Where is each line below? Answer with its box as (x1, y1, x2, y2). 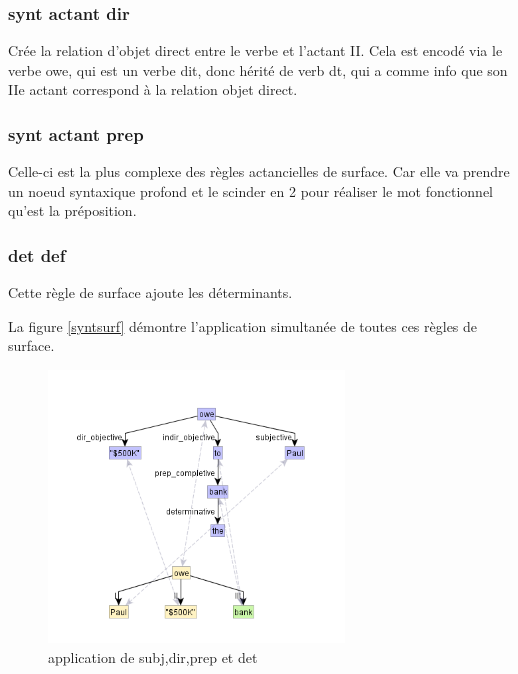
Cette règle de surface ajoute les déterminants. (8, 282, 293, 303)
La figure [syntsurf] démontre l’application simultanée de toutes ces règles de (8, 315, 478, 336)
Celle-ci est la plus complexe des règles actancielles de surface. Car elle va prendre (8, 161, 510, 182)
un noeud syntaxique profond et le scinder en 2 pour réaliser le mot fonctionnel (8, 180, 494, 201)
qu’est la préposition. (8, 200, 137, 221)
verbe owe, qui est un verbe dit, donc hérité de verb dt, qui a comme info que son (8, 59, 508, 80)
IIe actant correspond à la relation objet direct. (8, 79, 298, 100)
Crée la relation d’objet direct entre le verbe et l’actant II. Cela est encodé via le (8, 40, 503, 61)
